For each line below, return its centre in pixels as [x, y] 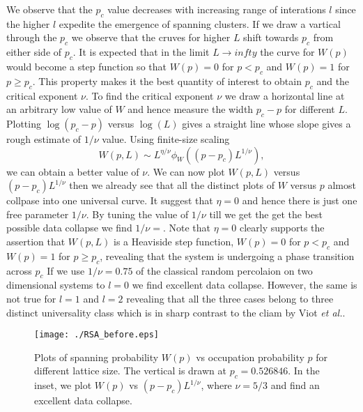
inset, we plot [63, 385]
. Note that [186, 228]
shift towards [271, 37]
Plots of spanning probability [96, 357]
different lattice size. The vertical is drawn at [130, 371]
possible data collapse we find [69, 228]
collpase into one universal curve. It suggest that [110, 200]
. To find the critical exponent [149, 95]
